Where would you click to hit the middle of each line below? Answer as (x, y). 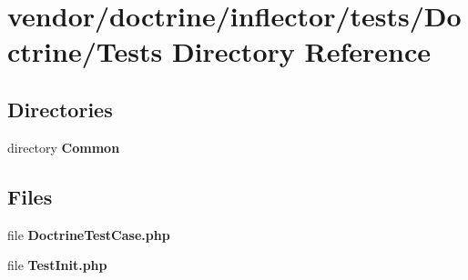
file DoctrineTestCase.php (89, 234)
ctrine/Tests (85, 51)
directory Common (64, 147)
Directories (60, 109)
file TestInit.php (57, 265)
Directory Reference (301, 51)
